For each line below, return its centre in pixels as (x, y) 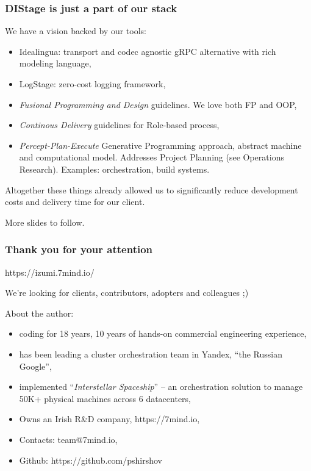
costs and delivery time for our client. (75, 202)
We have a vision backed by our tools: (76, 31)
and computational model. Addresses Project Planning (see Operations (152, 157)
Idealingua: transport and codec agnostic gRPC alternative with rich (148, 51)
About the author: (39, 313)
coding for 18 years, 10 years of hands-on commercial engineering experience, (163, 333)
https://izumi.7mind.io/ (50, 272)
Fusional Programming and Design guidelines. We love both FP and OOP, (158, 104)
